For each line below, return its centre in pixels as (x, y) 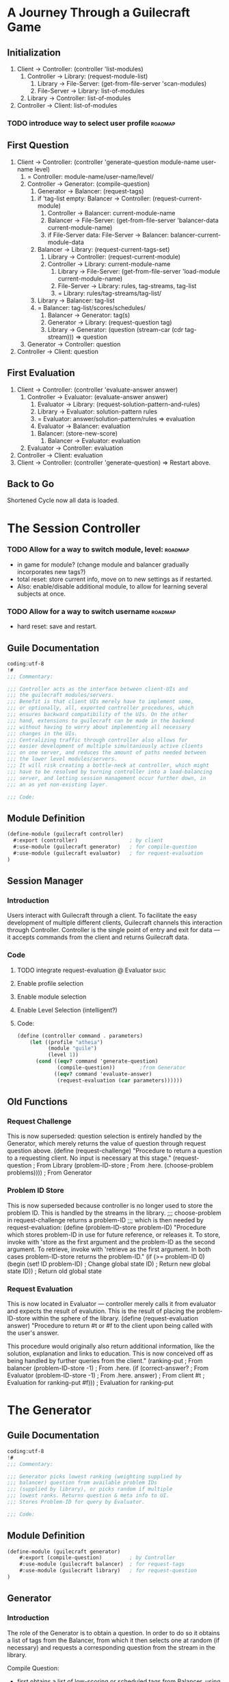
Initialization (34, 52)
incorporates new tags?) (51, 571)
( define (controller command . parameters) (80, 1036)
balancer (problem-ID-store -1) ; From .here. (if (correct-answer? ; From (108, 1368)
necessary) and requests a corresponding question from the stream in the (111, 1647)
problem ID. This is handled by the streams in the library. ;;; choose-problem (114, 1213)
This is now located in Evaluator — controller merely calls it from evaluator (112, 1303)
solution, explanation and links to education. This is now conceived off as (110, 1353)
